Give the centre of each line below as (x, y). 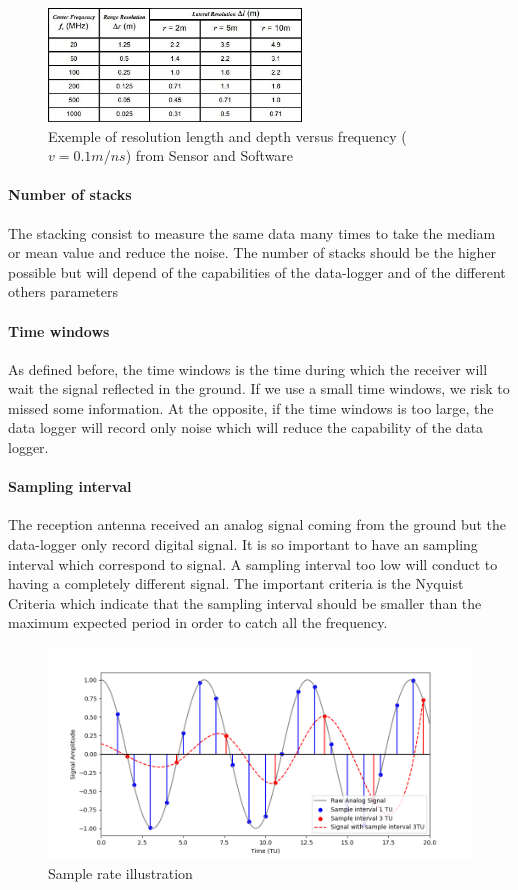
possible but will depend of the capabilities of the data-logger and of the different (257, 271)
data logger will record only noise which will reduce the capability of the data (246, 427)
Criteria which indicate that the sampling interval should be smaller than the (245, 602)
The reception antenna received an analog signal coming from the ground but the (257, 524)
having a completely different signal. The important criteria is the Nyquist (236, 583)
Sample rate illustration (120, 872)
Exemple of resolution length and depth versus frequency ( (227, 135)
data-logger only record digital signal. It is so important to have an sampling (243, 544)
